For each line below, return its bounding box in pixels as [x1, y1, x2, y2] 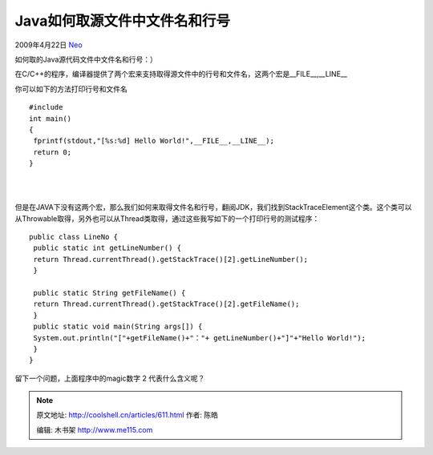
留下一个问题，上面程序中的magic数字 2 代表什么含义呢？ [14, 373, 205, 383]
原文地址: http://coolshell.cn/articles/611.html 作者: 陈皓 [36, 410, 219, 420]
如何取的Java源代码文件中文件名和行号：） [14, 54, 158, 64]
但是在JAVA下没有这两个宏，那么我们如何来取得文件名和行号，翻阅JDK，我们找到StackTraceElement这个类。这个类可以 [14, 203, 412, 212]
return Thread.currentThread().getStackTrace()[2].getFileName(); [33, 300, 300, 308]
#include [29, 103, 63, 112]
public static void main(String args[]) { [33, 322, 203, 332]
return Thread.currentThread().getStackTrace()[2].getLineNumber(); [33, 255, 309, 264]
